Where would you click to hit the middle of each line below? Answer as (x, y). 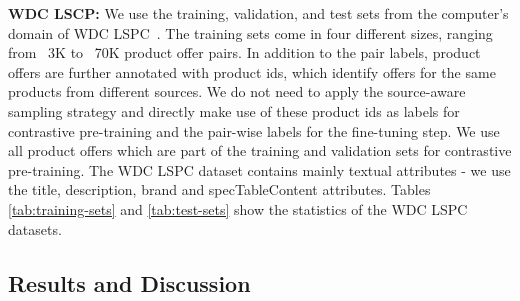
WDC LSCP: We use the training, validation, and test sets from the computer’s (258, 13)
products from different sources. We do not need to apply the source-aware (237, 91)
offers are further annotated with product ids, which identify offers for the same (252, 71)
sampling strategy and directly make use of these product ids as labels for (234, 110)
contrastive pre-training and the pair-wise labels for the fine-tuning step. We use (254, 130)
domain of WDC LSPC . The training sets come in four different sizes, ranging (250, 32)
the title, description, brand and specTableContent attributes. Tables (219, 189)
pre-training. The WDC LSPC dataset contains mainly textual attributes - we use (259, 169)
